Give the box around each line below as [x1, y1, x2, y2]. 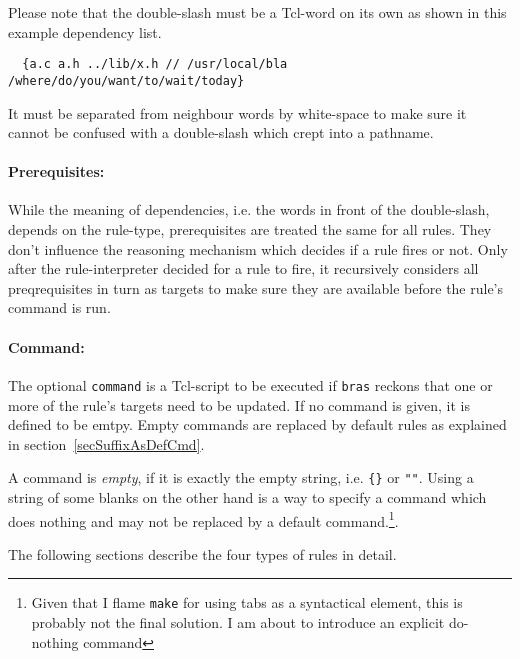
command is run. [8, 297, 111, 318]
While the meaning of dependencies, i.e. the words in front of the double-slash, [8, 199, 490, 220]
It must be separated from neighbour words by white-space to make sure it [8, 102, 467, 123]
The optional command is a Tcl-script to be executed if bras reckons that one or [8, 374, 493, 395]
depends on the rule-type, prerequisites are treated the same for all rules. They [8, 219, 492, 240]
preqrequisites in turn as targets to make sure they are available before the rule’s [8, 277, 504, 298]
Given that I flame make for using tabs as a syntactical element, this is [31, 592, 463, 613]
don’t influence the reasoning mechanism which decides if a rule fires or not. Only [8, 238, 508, 259]
